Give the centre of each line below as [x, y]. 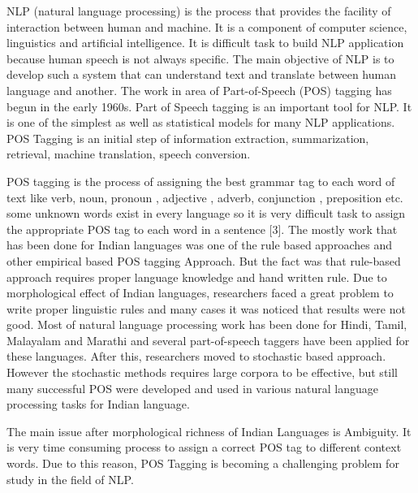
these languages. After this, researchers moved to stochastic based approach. [196, 356]
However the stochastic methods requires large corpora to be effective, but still [203, 372]
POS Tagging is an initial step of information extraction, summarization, [188, 138]
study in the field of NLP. [70, 479]
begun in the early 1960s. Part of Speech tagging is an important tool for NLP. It [209, 106]
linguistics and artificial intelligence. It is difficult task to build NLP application [205, 43]
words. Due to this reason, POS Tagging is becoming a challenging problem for [203, 463]
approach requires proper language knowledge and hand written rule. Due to [197, 277]
